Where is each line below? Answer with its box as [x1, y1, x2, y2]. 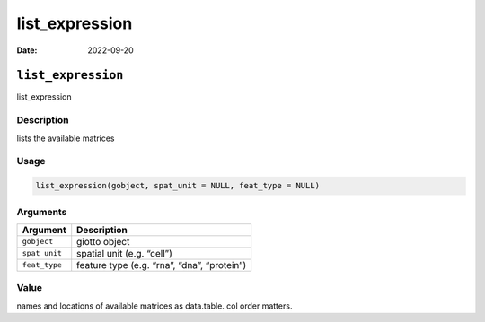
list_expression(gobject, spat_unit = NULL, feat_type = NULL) [35, 180, 321, 191]
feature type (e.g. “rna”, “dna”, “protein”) [76, 258, 247, 271]
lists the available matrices [16, 133, 115, 144]
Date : [16, 45, 38, 56]
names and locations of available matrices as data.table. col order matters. [16, 300, 293, 311]
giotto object [76, 235, 130, 248]
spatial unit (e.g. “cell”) [76, 247, 172, 259]
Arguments [16, 205, 67, 218]
